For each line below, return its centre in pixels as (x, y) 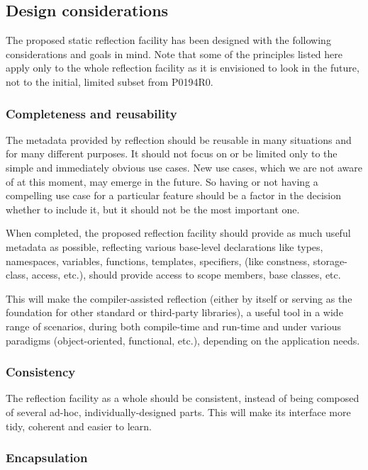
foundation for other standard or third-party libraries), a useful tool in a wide (174, 312)
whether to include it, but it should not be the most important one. (153, 209)
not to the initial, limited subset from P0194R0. (110, 81)
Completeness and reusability (91, 113)
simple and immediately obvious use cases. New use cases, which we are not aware (184, 167)
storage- (330, 261)
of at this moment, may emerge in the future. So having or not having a (162, 181)
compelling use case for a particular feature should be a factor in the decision (174, 195)
